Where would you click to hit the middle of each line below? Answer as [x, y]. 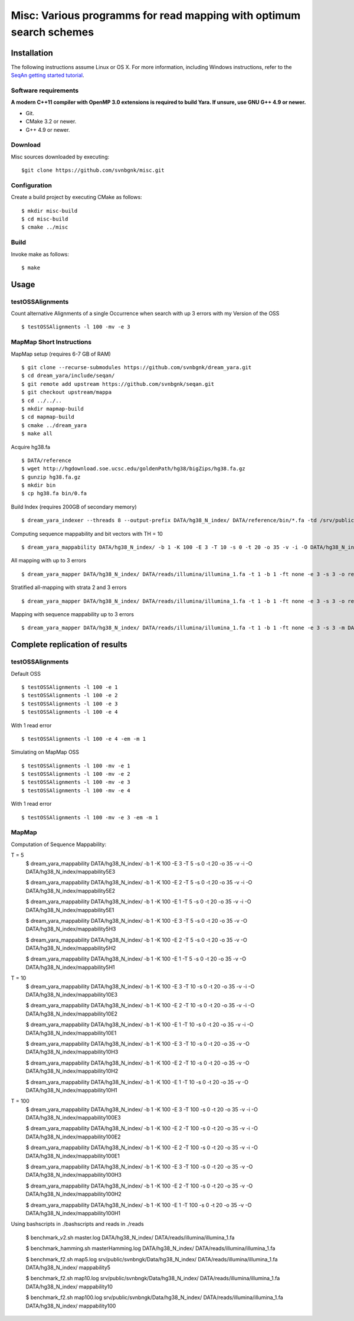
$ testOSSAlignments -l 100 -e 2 [70, 695]
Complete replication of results [69, 645]
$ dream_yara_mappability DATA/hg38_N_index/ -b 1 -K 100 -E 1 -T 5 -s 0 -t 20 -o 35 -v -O [136, 959]
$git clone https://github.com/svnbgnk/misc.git [93, 170]
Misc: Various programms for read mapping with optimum [156, 15]
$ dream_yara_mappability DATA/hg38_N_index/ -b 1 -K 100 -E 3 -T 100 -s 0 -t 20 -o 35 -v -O [139, 1167]
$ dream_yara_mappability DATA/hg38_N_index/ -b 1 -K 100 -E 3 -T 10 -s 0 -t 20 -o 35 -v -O [138, 1043]
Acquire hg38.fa [30, 447]
